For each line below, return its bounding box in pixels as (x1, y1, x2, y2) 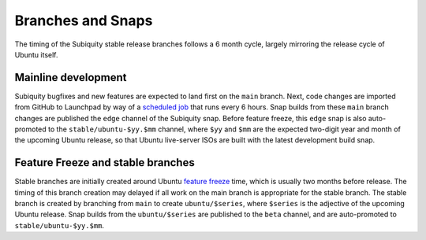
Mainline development (14, 71, 127, 84)
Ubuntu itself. (14, 50, 58, 59)
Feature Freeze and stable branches (14, 156, 195, 169)
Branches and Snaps (14, 12, 153, 29)
